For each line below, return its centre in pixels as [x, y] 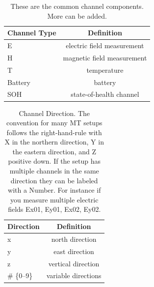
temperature [105, 70]
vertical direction [74, 263]
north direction [74, 239]
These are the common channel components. [77, 6]
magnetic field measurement [105, 57]
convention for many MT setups [54, 123]
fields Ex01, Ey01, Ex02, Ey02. [54, 209]
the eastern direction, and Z [54, 151]
